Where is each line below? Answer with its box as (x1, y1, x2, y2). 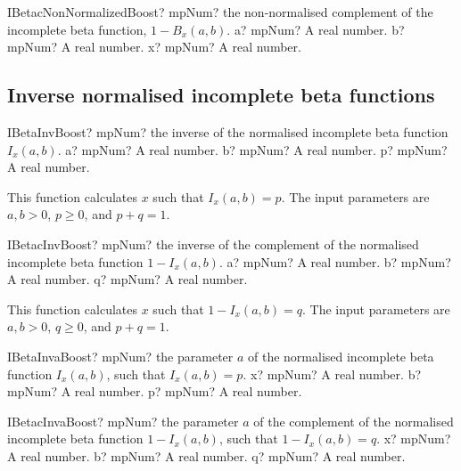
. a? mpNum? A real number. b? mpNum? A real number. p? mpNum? (57, 140, 448, 158)
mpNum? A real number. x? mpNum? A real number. (7, 37, 301, 56)
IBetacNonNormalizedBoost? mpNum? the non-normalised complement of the (7, 3, 433, 20)
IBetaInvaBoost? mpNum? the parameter (7, 346, 234, 365)
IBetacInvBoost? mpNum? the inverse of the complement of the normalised (7, 234, 419, 253)
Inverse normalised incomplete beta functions (7, 81, 435, 109)
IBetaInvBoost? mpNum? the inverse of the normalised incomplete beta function (7, 122, 449, 141)
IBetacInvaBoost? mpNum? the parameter (7, 411, 239, 430)
